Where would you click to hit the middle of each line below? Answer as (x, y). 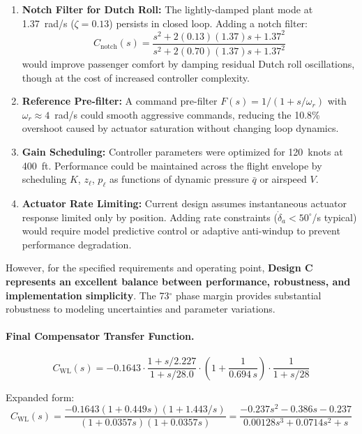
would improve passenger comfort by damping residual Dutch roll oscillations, (188, 64)
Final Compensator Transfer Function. (100, 336)
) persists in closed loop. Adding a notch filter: (208, 23)
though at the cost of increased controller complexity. (136, 77)
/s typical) (334, 217)
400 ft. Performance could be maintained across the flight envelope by (172, 165)
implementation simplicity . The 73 (88, 295)
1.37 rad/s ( (48, 23)
